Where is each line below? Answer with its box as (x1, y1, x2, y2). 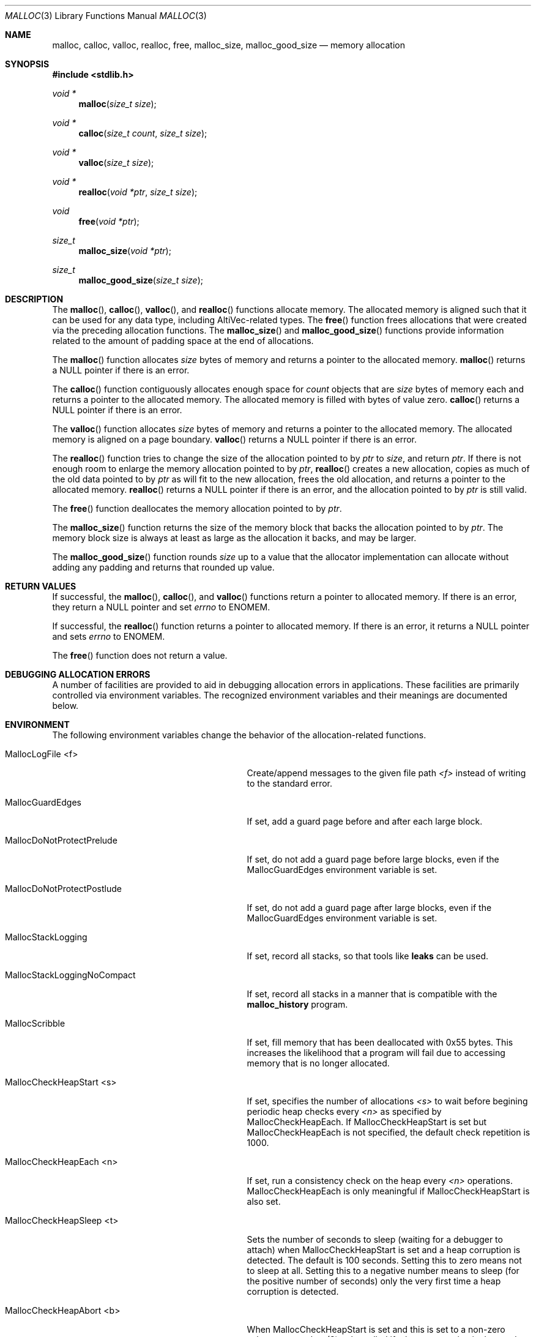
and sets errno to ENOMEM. (52, 631, 165, 642)
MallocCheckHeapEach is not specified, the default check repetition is (247, 1127, 530, 1137)
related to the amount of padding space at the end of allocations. (52, 335, 314, 346)
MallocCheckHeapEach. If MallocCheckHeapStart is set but (247, 1117, 487, 1127)
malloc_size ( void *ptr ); (78, 245, 171, 256)
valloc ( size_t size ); (78, 157, 154, 168)
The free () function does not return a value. (52, 650, 228, 661)
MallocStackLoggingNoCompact (5, 970, 136, 980)
